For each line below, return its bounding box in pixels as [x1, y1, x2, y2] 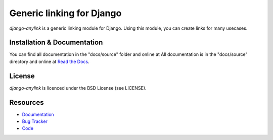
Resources [9, 98, 44, 107]
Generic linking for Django [9, 8, 122, 19]
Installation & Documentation [9, 38, 103, 47]
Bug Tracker [22, 118, 48, 124]
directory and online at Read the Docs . [9, 58, 89, 64]
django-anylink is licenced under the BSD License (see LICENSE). [9, 85, 147, 91]
